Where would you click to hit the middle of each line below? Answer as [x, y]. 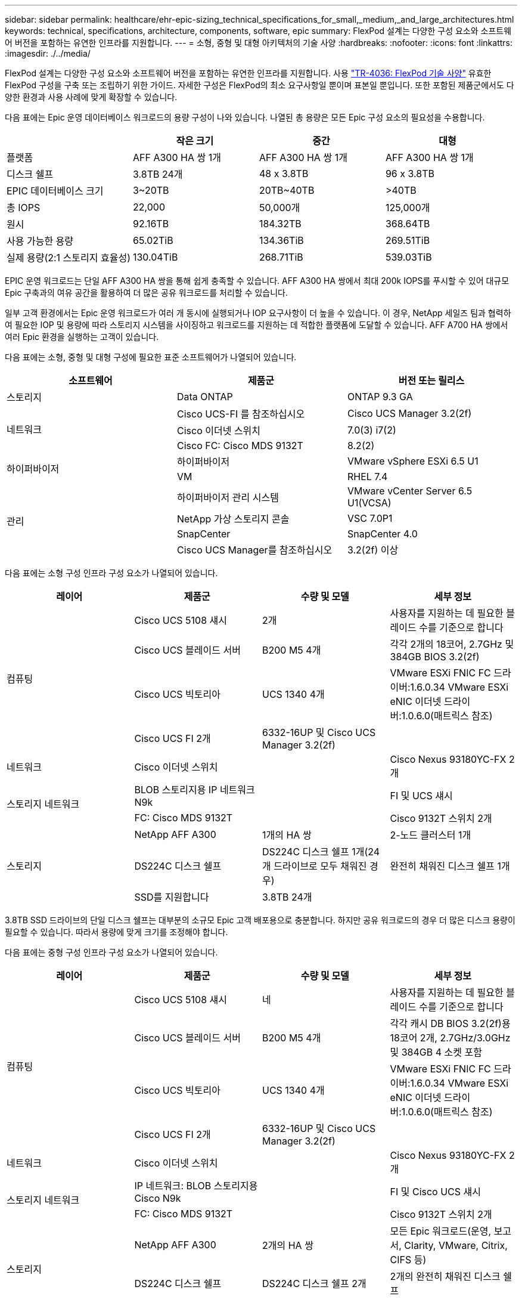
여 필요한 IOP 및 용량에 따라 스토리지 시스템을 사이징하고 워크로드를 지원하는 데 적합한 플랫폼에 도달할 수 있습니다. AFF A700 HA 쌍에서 [257, 325]
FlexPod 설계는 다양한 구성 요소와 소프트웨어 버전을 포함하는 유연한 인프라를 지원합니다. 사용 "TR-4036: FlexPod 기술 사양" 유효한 [248, 73]
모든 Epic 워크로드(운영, [441, 1231]
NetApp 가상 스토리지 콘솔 [233, 519]
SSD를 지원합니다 [172, 897]
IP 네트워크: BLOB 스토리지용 [196, 1186]
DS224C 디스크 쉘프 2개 [314, 1283]
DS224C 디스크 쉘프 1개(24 [321, 852]
